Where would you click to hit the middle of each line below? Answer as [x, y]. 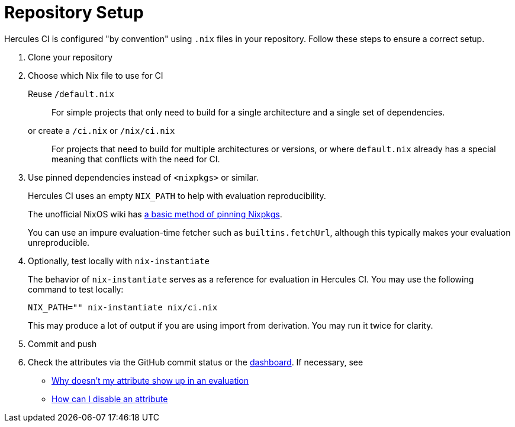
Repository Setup [74, 12]
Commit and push [62, 343]
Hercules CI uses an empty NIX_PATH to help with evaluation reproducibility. [177, 195]
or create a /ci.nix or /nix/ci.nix [102, 130]
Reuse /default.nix [71, 94]
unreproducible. [59, 242]
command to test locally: [76, 289]
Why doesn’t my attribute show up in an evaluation [150, 380]
